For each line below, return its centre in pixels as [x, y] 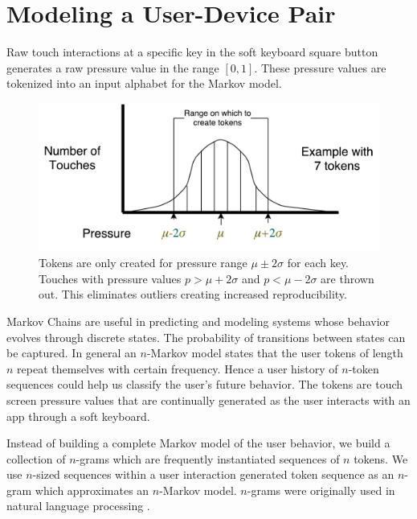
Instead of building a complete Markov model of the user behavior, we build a [198, 443]
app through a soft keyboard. [78, 416]
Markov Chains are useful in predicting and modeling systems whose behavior [198, 321]
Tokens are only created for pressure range [143, 263]
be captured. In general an [72, 353]
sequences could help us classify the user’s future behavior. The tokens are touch [205, 384]
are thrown [347, 278]
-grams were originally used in [321, 490]
